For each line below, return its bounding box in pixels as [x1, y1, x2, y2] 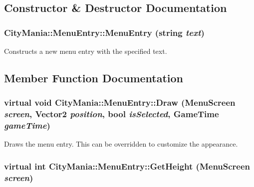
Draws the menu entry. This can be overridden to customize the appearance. [4, 139, 238, 149]
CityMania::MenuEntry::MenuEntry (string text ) [4, 26, 205, 38]
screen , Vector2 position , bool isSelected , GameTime [4, 108, 219, 120]
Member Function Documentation [4, 70, 184, 85]
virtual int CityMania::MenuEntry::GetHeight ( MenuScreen [4, 160, 251, 172]
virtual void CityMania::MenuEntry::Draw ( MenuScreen [4, 96, 236, 109]
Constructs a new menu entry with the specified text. [4, 46, 167, 56]
